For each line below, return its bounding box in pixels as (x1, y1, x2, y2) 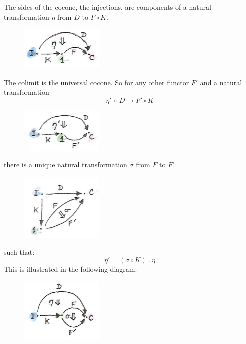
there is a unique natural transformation (4, 159, 127, 170)
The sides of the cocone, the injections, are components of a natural (4, 2, 211, 12)
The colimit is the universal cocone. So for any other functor (4, 77, 189, 87)
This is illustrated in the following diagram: (4, 264, 137, 274)
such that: (4, 246, 35, 257)
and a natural (200, 77, 242, 87)
